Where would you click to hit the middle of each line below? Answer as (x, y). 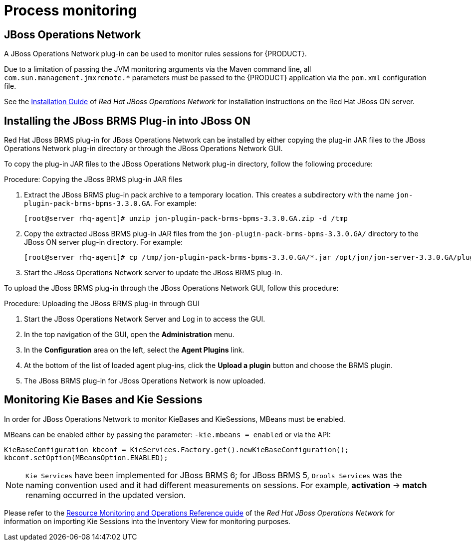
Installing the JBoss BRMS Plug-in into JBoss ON (127, 121)
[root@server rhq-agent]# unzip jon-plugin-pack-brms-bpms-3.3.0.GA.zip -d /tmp (186, 219)
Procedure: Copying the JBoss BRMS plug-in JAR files (93, 180)
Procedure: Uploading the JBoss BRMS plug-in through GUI (102, 304)
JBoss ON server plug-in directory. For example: (104, 242)
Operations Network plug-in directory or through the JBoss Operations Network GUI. (143, 149)
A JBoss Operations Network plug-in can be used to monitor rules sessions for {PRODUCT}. (155, 54)
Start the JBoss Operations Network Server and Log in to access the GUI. (145, 319)
